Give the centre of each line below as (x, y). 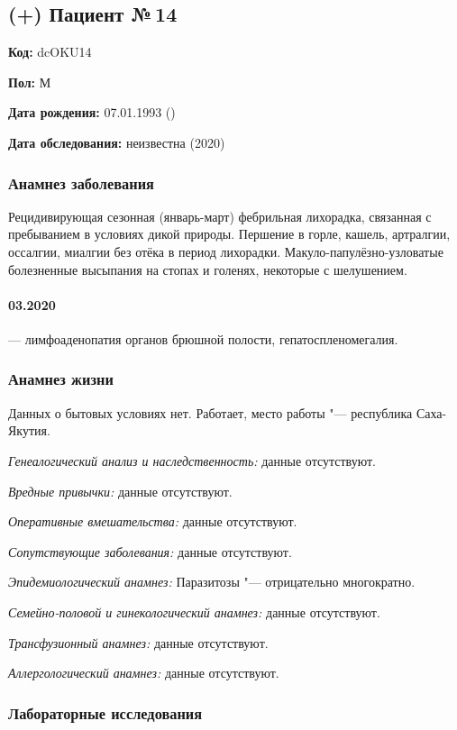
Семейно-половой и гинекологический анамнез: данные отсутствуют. (194, 611)
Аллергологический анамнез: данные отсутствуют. (144, 673)
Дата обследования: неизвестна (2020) (117, 142)
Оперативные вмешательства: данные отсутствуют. (153, 521)
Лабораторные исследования (105, 712)
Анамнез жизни (61, 379)
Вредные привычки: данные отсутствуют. (120, 491)
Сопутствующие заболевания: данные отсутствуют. (150, 551)
